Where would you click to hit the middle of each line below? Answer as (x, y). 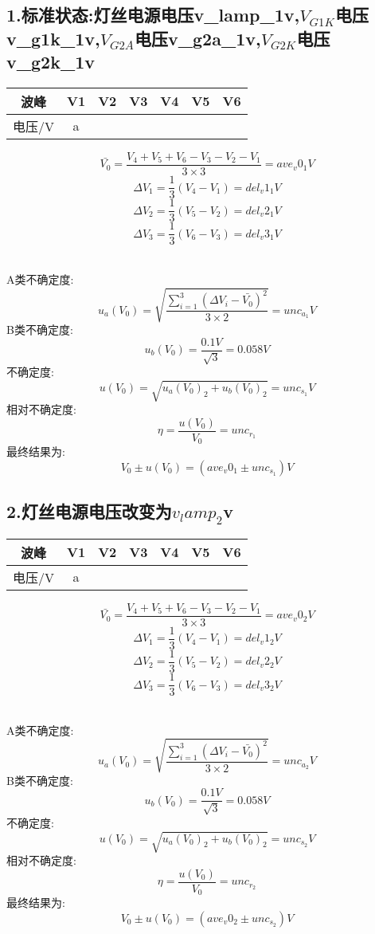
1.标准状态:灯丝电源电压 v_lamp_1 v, (153, 15)
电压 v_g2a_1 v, (198, 38)
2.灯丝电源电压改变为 (89, 511)
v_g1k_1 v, (53, 38)
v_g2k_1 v (51, 62)
